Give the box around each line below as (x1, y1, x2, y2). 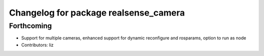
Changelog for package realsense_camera (9, 7, 185, 18)
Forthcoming (9, 21, 52, 30)
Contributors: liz (21, 42, 54, 48)
